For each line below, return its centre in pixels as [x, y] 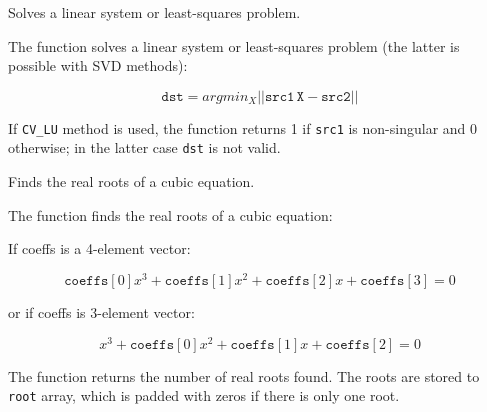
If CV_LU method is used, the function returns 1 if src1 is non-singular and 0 [243, 127]
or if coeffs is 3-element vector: [101, 311]
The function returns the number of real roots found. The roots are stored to [244, 375]
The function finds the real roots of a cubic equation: [170, 214]
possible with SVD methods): [98, 65]
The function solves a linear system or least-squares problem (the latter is [234, 45]
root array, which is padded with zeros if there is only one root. [204, 395]
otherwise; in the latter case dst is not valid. [144, 147]
